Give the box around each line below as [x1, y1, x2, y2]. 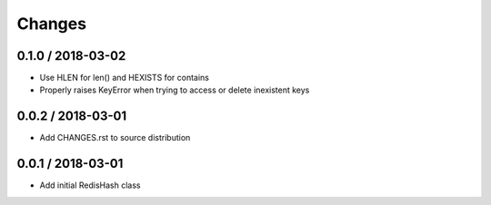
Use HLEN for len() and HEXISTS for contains [39, 73, 209, 83]
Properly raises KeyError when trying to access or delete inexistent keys [39, 84, 310, 95]
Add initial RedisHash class [39, 180, 141, 190]
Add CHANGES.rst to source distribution [39, 132, 191, 143]
